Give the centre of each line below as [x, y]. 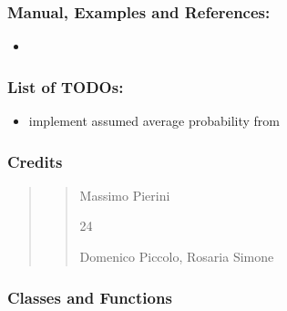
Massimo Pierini [125, 195]
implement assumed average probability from [154, 121]
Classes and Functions [90, 297]
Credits [35, 161]
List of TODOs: [66, 86]
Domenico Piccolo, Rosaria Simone [177, 257]
